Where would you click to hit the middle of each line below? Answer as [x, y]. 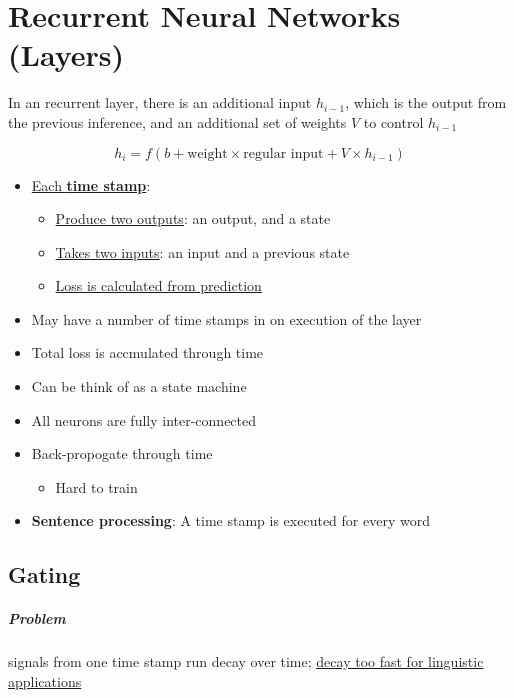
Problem [37, 618]
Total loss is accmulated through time [147, 352]
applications [45, 680]
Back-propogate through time [122, 453]
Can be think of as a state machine [139, 386]
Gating [44, 574]
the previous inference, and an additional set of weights [177, 121]
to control [393, 121]
